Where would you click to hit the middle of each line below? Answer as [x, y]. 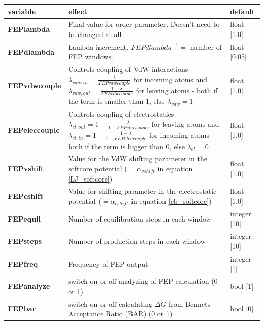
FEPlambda [29, 29]
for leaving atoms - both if [177, 90]
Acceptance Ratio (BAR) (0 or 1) [120, 314]
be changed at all [95, 34]
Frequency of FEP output [108, 263]
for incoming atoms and [170, 79]
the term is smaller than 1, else [117, 101]
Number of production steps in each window [137, 241]
